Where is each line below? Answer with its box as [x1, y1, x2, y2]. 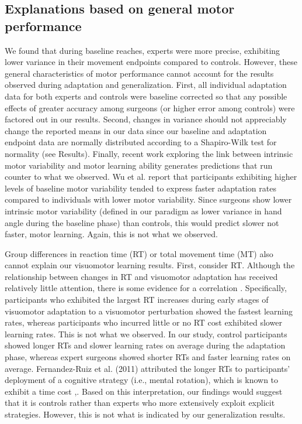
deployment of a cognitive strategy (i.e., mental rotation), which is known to [5, 374, 279, 386]
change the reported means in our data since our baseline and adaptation [5, 124, 267, 136]
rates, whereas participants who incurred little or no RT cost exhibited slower [5, 316, 282, 329]
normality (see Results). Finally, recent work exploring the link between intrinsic [5, 147, 293, 159]
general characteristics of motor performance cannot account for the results [5, 67, 274, 79]
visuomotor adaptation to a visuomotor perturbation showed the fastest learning [5, 305, 293, 317]
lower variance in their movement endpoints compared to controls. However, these [5, 56, 297, 68]
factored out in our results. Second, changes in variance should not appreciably [5, 113, 287, 125]
